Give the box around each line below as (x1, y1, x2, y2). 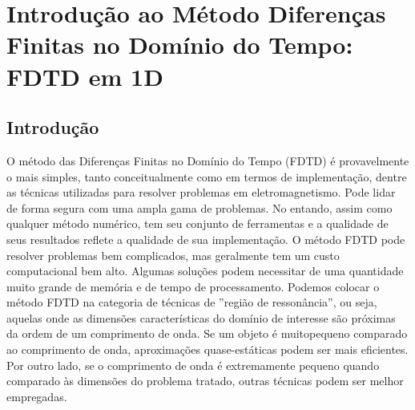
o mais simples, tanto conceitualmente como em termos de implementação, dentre (6, 168, 407, 185)
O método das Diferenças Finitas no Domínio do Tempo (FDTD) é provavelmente (6, 152, 409, 168)
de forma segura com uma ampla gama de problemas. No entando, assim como (6, 199, 393, 216)
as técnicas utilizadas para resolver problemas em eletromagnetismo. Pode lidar (6, 184, 396, 201)
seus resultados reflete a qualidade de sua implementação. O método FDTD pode (6, 230, 405, 247)
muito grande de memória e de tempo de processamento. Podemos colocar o (6, 278, 380, 294)
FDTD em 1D (6, 59, 163, 92)
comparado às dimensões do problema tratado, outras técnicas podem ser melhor (6, 372, 404, 389)
